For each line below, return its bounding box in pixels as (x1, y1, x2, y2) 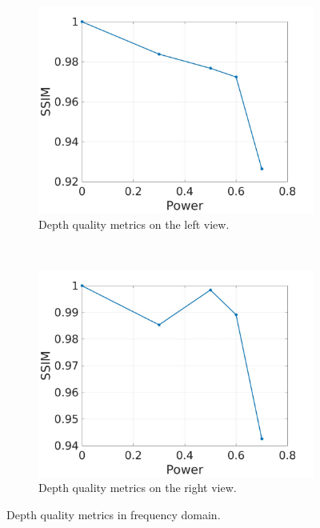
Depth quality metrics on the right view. (38, 479, 237, 496)
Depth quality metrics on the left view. (38, 215, 230, 232)
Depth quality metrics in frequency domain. (6, 506, 221, 522)
